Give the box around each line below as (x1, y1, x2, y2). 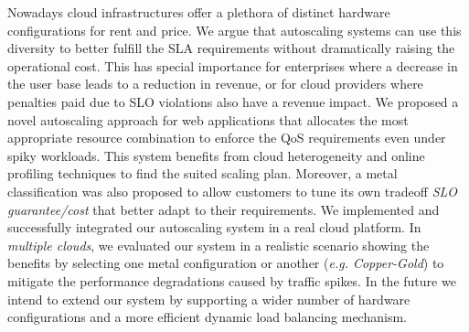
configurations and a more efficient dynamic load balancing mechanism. (7, 307, 407, 327)
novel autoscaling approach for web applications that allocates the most (7, 110, 409, 129)
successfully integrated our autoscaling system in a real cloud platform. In (7, 218, 421, 237)
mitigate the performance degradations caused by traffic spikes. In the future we (7, 271, 456, 290)
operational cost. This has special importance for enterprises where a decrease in (7, 56, 458, 75)
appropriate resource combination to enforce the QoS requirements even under (7, 128, 446, 147)
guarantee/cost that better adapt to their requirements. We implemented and (7, 199, 440, 219)
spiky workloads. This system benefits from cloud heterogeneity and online (7, 145, 425, 165)
